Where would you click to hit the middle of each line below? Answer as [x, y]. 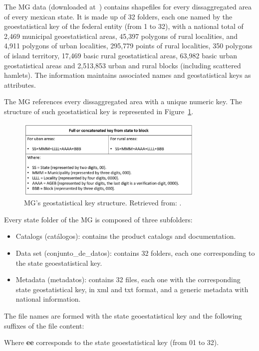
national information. [48, 299]
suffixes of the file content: [44, 325]
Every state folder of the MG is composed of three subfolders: [98, 219]
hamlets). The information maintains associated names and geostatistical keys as [128, 75]
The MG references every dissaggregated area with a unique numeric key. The [123, 101]
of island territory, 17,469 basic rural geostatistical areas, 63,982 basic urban [121, 55]
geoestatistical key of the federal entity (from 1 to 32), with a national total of [124, 26]
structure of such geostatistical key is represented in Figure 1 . [99, 111]
